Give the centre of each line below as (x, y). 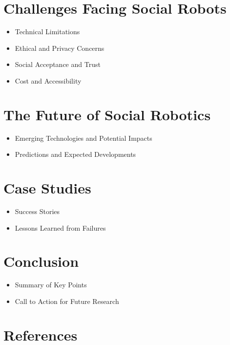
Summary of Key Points (51, 285)
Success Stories (37, 211)
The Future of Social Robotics (107, 114)
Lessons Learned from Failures (60, 227)
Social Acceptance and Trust (58, 64)
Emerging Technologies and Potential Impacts (84, 138)
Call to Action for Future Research (67, 301)
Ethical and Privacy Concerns (60, 48)
